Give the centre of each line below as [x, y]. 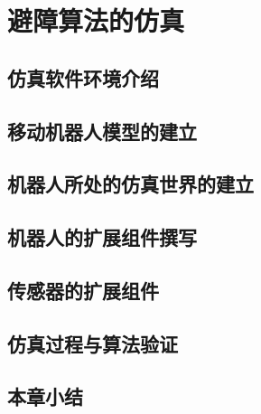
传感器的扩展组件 [83, 290]
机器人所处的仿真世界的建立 [130, 184]
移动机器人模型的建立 [102, 131]
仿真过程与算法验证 [93, 343]
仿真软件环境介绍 [83, 77]
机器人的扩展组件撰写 [102, 237]
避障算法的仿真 [96, 20]
